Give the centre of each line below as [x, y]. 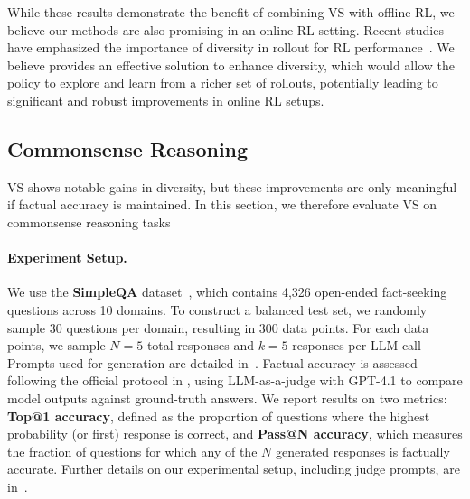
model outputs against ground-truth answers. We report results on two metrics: [227, 397]
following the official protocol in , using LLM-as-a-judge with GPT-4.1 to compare [235, 380]
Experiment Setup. [67, 258]
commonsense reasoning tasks [89, 222]
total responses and [200, 345]
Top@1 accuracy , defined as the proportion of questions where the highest [219, 416]
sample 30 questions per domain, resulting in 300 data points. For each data [218, 327]
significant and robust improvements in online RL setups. [166, 100]
